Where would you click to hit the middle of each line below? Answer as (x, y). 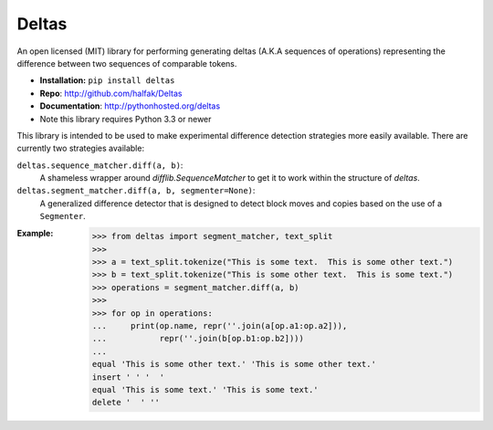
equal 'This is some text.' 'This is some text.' (205, 389)
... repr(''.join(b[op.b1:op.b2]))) (198, 339)
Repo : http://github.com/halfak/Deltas (111, 93)
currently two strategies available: (81, 148)
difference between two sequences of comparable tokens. (127, 63)
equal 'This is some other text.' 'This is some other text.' (234, 364)
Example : (35, 233)
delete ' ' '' (126, 403)
